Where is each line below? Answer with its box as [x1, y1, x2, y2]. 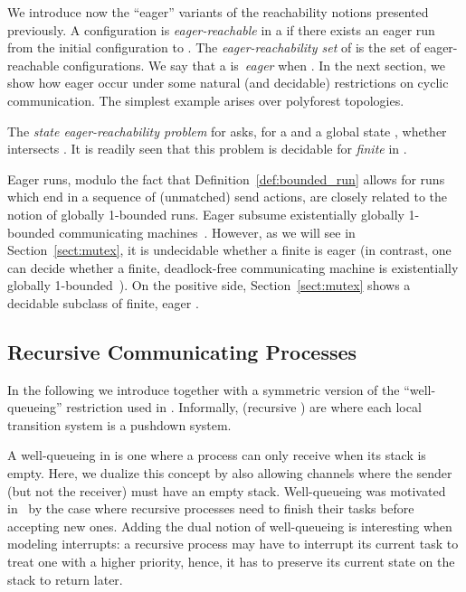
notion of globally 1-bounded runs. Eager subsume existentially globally [7, 204, 404, 223]
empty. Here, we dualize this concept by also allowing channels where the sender [7, 464, 452, 483]
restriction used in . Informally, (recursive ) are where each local [66, 398, 422, 417]
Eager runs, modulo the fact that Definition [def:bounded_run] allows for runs [7, 169, 445, 188]
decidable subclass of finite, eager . [7, 293, 199, 312]
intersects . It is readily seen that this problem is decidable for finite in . [7, 139, 407, 158]
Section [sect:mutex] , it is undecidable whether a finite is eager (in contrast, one [7, 240, 452, 259]
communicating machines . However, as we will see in [59, 222, 356, 241]
